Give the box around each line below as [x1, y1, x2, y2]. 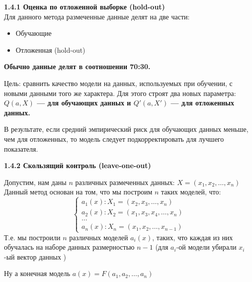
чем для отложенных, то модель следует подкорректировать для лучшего [4, 133, 224, 144]
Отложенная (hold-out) [15, 44, 85, 55]
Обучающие [15, 28, 52, 38]
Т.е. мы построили [4, 232, 61, 242]
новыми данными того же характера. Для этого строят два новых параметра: [4, 88, 236, 98]
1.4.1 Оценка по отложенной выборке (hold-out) [4, 1, 165, 11]
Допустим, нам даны [4, 177, 67, 187]
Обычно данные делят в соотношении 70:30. [4, 61, 151, 72]
